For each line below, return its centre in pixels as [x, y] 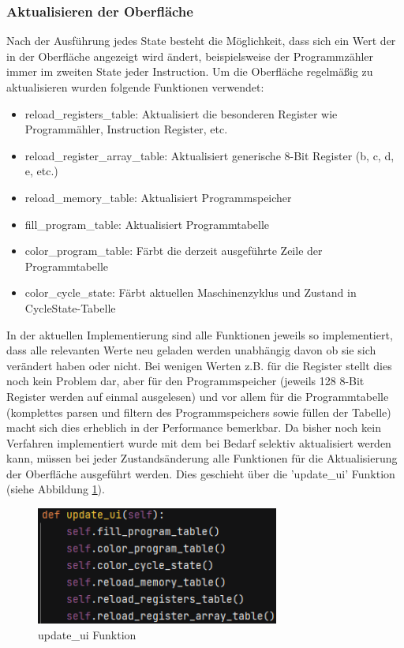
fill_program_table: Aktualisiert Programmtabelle [147, 224]
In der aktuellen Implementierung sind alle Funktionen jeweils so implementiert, [200, 334]
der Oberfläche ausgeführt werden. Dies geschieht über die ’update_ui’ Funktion [201, 473]
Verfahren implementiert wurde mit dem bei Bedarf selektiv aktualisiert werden [199, 442]
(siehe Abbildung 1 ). [56, 489]
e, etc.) [41, 171]
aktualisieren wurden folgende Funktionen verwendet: [135, 87]
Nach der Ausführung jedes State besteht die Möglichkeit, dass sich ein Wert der [201, 41]
